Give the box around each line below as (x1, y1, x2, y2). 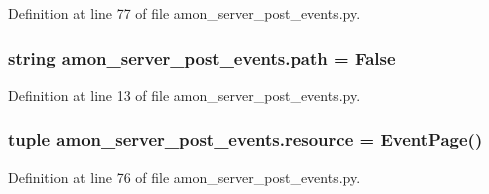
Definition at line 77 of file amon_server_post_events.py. (8, 3, 361, 23)
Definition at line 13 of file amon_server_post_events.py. (8, 84, 361, 105)
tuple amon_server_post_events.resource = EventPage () (8, 127, 483, 152)
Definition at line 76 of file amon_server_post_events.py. (8, 166, 361, 187)
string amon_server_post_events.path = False (8, 45, 396, 70)
